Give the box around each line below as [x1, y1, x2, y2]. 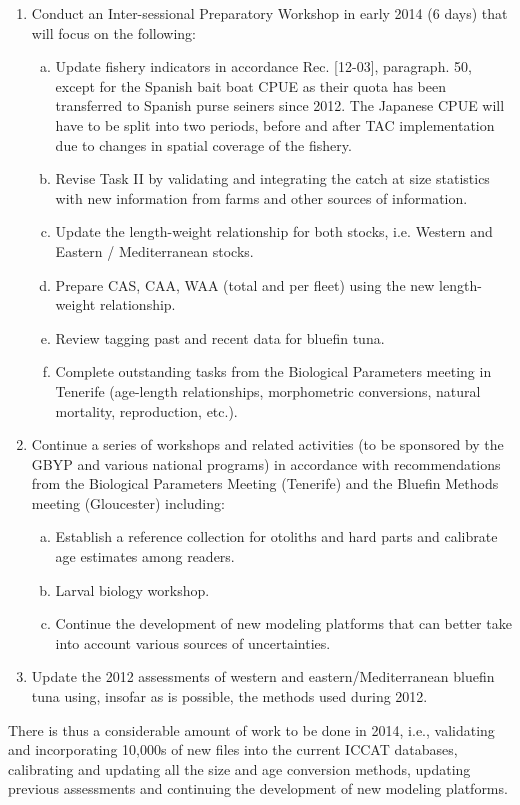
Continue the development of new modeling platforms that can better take [55, 613, 512, 634]
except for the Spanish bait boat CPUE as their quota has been [55, 75, 446, 96]
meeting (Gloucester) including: [31, 492, 225, 513]
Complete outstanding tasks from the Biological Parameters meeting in [55, 361, 492, 382]
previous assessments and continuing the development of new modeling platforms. [8, 778, 508, 799]
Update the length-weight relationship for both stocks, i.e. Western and [55, 221, 493, 242]
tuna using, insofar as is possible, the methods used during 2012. [31, 686, 428, 707]
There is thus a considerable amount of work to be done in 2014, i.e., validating [8, 719, 495, 740]
